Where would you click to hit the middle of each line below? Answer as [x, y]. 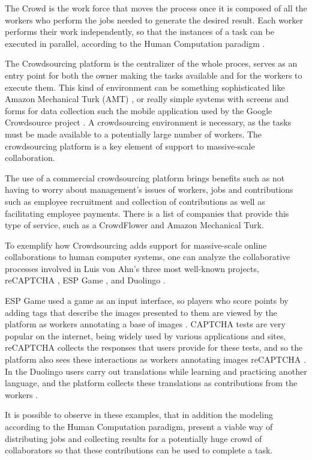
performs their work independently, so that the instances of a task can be [139, 32]
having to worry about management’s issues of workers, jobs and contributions [149, 189]
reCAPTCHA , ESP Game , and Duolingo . [85, 280]
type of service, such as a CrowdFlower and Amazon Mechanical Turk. [134, 225]
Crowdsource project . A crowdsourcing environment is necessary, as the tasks [148, 122]
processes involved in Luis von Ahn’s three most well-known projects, [132, 268]
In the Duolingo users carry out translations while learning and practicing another [156, 371]
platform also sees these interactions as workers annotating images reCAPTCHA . [155, 359]
